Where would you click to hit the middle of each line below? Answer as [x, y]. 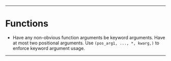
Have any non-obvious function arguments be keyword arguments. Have [89, 37]
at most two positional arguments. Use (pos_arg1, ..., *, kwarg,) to [86, 43]
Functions [27, 24]
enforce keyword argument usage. [49, 48]
